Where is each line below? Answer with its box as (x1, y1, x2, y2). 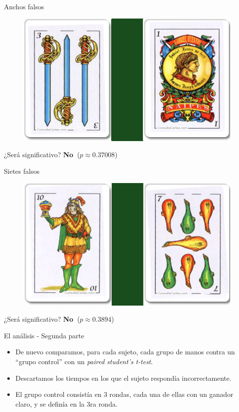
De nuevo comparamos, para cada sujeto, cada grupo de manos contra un (15, 347, 235, 357)
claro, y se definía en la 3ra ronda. (15, 398, 118, 409)
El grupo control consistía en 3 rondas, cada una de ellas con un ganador (15, 389, 234, 399)
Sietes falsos (4, 165, 40, 176)
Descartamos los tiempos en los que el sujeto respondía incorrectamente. (15, 372, 232, 383)
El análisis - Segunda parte (4, 330, 84, 340)
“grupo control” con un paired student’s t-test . (15, 356, 153, 367)
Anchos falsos (4, 1, 44, 11)
